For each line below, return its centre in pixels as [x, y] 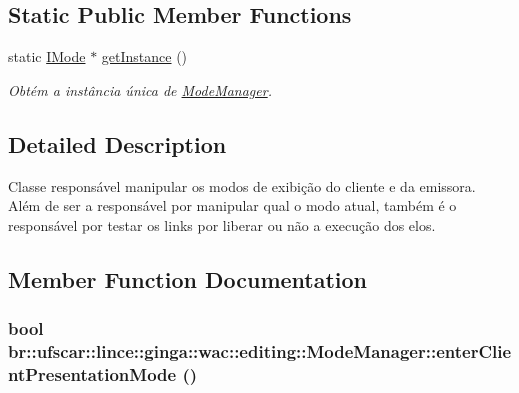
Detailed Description [117, 143]
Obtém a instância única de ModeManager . [140, 89]
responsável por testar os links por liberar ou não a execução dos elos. [222, 224]
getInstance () [144, 56]
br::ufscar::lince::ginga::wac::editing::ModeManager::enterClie [260, 351]
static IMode [47, 56]
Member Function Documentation [188, 278]
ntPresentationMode [92, 373]
